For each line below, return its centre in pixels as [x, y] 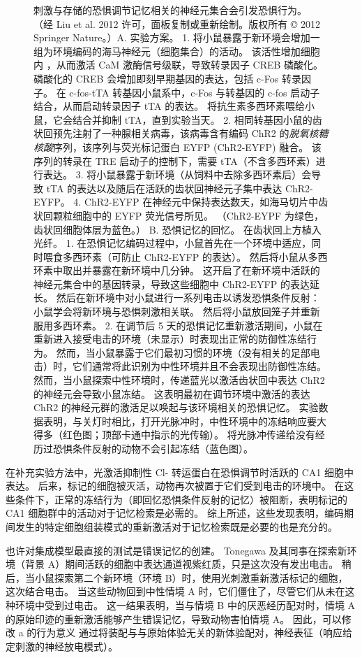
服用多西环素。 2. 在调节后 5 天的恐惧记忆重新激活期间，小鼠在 [178, 325]
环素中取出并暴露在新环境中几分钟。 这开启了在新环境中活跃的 [177, 270]
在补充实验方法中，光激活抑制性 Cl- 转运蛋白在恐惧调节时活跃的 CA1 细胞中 [180, 472]
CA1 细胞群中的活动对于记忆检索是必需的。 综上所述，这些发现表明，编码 [175, 513]
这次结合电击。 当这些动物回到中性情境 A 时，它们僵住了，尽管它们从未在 [175, 591]
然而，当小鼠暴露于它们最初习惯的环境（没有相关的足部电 [188, 352]
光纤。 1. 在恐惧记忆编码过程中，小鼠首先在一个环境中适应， [173, 243]
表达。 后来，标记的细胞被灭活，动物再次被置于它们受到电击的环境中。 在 [175, 486]
